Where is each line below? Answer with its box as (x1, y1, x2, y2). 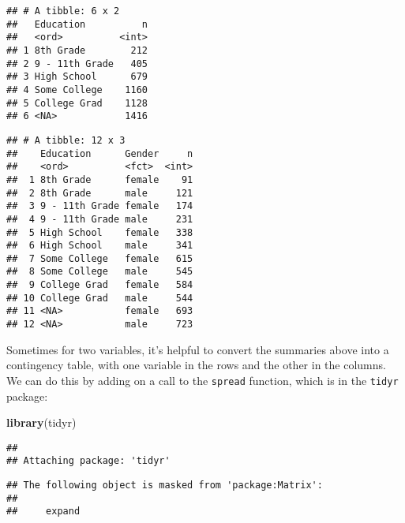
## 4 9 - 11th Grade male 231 (6, 213, 193, 225)
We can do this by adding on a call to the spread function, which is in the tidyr (6, 372, 399, 388)
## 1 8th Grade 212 (6, 44, 148, 56)
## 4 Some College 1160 (6, 84, 148, 95)
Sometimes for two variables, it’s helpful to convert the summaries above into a (6, 341, 389, 357)
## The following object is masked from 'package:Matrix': (6, 480, 323, 491)
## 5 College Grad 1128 (6, 97, 148, 109)
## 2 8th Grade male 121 (6, 187, 193, 199)
